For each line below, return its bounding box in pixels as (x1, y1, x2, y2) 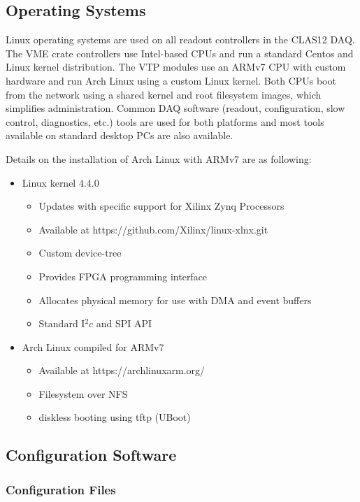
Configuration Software (6, 444, 177, 466)
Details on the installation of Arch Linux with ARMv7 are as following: (6, 151, 312, 166)
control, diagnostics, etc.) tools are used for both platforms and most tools (6, 114, 324, 129)
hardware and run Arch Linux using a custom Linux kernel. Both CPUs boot (6, 73, 336, 87)
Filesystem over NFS (38, 386, 128, 401)
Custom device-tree (38, 245, 122, 260)
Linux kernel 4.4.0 (22, 175, 99, 189)
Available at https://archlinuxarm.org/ (38, 363, 206, 378)
